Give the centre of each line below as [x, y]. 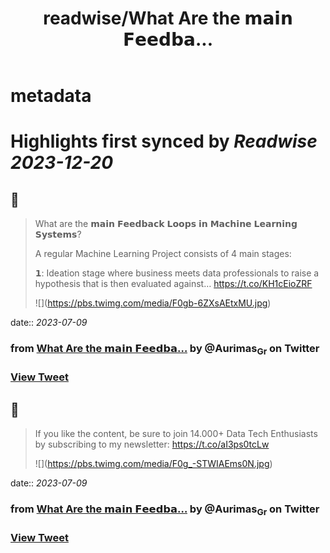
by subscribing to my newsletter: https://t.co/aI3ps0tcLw [152, 444]
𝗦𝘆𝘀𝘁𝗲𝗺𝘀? [58, 234]
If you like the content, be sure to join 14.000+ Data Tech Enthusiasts [176, 434]
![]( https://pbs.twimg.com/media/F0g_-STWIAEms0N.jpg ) [153, 464]
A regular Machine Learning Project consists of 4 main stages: [163, 254]
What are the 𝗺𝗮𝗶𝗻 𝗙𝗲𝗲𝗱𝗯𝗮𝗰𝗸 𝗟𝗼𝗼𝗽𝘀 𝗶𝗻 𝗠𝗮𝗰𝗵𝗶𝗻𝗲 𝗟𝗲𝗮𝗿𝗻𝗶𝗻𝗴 [166, 224]
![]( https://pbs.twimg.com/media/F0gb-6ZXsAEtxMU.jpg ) [153, 303]
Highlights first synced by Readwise [164, 141]
